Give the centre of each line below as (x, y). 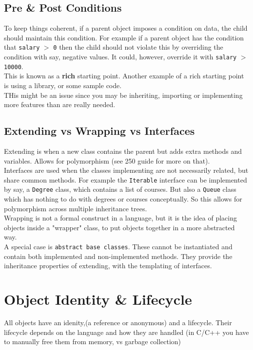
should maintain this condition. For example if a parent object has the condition (124, 37)
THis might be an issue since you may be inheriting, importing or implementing (123, 95)
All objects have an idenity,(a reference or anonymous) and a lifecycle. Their (118, 322)
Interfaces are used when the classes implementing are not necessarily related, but (126, 170)
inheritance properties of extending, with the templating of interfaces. (108, 266)
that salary (22, 47)
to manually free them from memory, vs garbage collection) (93, 341)
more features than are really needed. (60, 104)
